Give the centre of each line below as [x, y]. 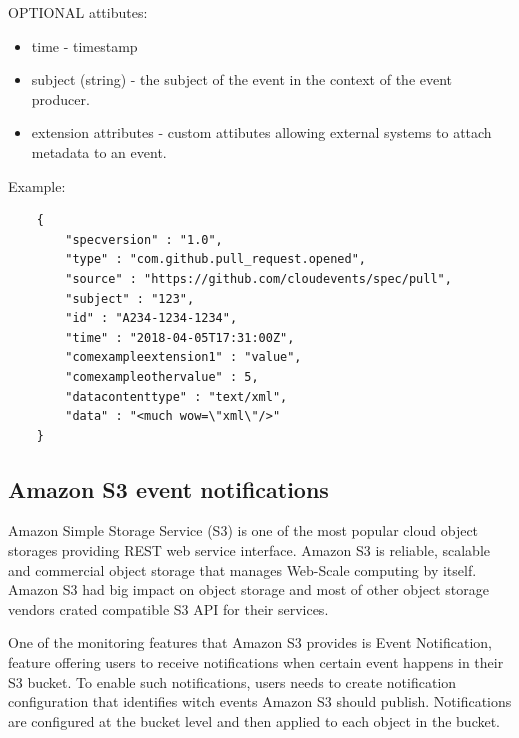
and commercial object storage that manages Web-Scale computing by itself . [242, 569]
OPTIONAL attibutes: [78, 12]
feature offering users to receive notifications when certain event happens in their [256, 662]
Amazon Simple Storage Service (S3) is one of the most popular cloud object [243, 530]
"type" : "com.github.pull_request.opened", [215, 259]
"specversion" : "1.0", [144, 239]
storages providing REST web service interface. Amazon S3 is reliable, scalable [249, 550]
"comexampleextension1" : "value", [183, 357]
